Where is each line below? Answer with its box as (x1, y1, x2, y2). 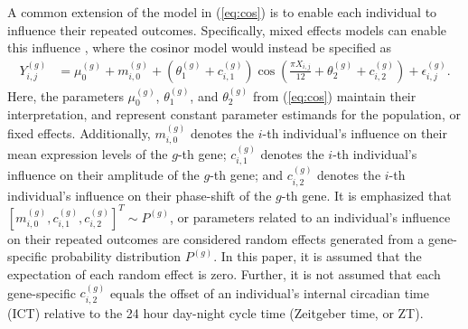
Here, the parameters (7, 86, 124, 105)
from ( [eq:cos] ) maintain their (252, 86, 417, 105)
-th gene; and (210, 165, 284, 184)
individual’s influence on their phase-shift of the (7, 185, 272, 204)
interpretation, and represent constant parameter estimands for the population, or (7, 105, 461, 124)
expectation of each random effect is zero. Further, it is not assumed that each (7, 265, 441, 283)
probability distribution (51, 247, 182, 266)
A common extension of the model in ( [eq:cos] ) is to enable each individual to (7, 3, 437, 21)
